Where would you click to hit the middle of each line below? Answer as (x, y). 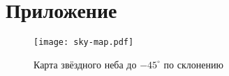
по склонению (193, 64)
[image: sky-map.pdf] (84, 42)
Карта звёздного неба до (85, 64)
